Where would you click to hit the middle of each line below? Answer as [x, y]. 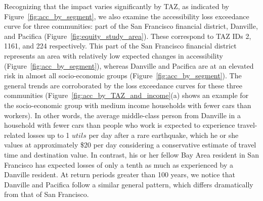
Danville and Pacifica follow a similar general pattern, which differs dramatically [129, 184]
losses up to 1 [49, 135]
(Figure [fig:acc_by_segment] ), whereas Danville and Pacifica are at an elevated [129, 65]
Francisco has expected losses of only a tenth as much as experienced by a [119, 164]
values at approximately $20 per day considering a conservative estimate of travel [130, 145]
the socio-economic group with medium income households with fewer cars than [128, 105]
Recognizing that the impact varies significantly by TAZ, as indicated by [117, 6]
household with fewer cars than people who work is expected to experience [120, 125]
